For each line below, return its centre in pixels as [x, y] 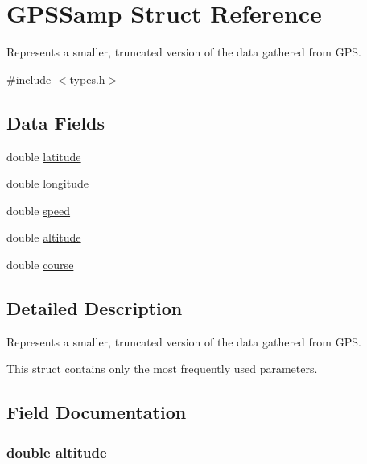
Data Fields [56, 122]
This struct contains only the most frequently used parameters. [162, 369]
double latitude [44, 156]
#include [29, 79]
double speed [39, 210]
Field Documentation [97, 412]
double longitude [47, 183]
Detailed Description [95, 307]
